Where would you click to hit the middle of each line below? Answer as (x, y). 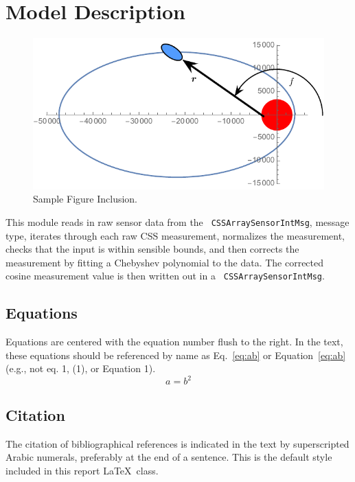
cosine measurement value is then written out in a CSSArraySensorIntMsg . (165, 276)
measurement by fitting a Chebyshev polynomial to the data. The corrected (165, 262)
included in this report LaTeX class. (82, 470)
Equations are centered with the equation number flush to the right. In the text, (174, 342)
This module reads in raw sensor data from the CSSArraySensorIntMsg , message (177, 221)
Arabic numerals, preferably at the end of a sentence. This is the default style (169, 457)
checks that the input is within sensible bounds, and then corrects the (152, 249)
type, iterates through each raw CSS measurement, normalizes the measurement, (175, 235)
